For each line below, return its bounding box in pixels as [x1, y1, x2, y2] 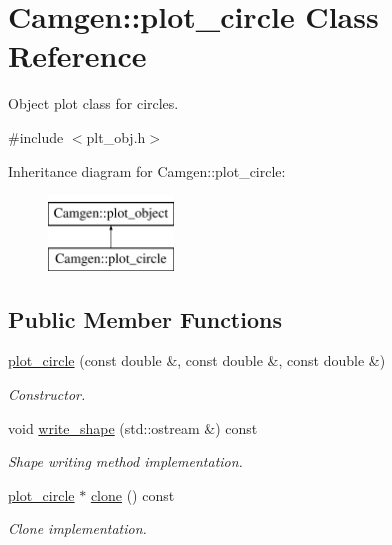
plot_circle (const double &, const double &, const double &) [8, 350, 386, 371]
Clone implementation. [8, 518, 147, 539]
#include [8, 126, 64, 147]
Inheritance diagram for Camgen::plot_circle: [8, 160, 286, 181]
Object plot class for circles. [8, 93, 179, 114]
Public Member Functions [8, 303, 282, 334]
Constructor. [8, 384, 86, 405]
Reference [8, 35, 147, 76]
